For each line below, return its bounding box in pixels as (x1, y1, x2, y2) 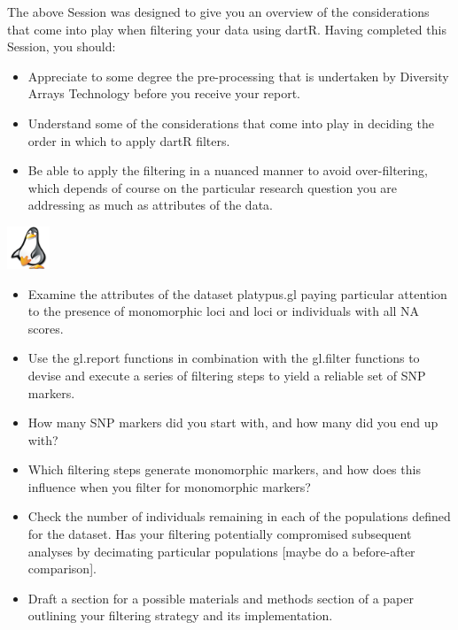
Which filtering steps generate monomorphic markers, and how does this (27, 460, 421, 479)
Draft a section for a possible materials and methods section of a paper (27, 588, 414, 607)
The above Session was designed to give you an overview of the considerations (7, 3, 430, 20)
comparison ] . (27, 559, 97, 578)
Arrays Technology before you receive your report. (27, 84, 300, 103)
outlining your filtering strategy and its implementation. (27, 606, 333, 625)
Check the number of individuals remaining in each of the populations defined (27, 507, 451, 526)
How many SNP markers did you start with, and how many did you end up (27, 413, 439, 432)
